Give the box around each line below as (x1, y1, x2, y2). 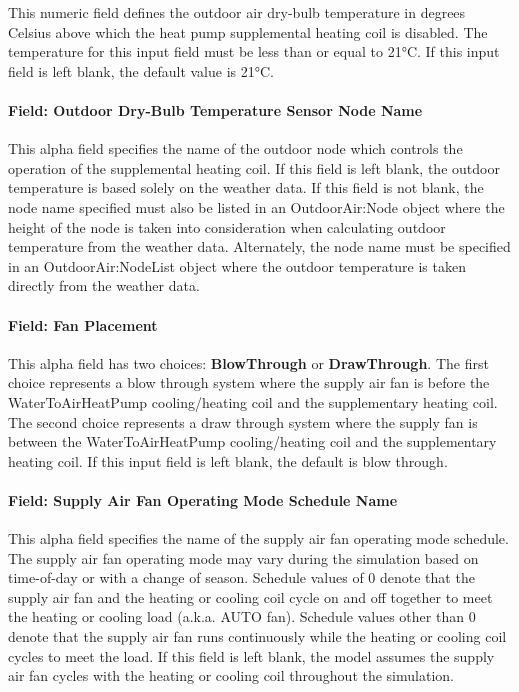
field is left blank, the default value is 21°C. (8, 60, 274, 81)
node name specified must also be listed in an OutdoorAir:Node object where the (8, 196, 505, 217)
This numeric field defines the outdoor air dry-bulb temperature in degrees (8, 2, 466, 22)
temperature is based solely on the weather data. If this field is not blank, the (8, 177, 484, 198)
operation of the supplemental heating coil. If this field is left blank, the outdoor (8, 157, 500, 178)
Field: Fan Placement (8, 314, 158, 335)
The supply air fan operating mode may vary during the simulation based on (8, 547, 479, 568)
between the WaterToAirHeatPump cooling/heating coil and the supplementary (8, 431, 497, 452)
